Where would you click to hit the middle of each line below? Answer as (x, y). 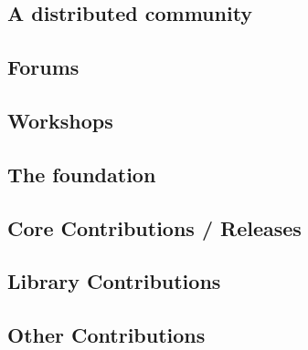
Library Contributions (114, 281)
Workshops (60, 120)
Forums (43, 67)
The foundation (82, 174)
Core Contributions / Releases (154, 227)
